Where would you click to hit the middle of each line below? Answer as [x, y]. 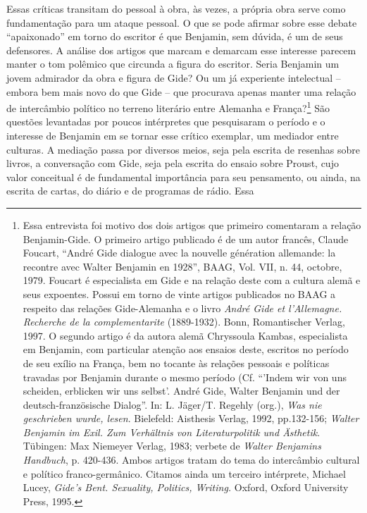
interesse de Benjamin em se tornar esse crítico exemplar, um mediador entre [173, 135]
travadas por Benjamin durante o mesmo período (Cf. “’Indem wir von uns [185, 377]
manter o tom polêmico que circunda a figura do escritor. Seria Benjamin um [173, 64]
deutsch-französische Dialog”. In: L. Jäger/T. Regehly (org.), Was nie [172, 404]
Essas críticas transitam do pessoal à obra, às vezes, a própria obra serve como [176, 8]
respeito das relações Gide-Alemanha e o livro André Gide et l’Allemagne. [182, 308]
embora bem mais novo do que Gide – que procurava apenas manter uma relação [181, 91]
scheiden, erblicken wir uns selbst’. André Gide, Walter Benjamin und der [181, 391]
